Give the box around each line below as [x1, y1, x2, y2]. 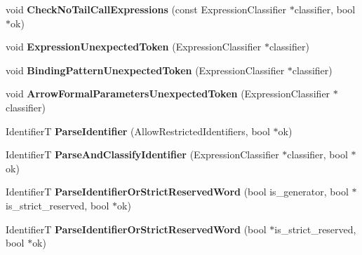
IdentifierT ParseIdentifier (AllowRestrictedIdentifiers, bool [6, 123, 270, 138]
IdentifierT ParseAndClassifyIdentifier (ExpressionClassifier [6, 147, 279, 162]
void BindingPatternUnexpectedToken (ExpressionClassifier [6, 62, 285, 77]
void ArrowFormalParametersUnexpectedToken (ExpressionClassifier [6, 86, 330, 101]
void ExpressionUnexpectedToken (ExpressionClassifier [6, 39, 262, 54]
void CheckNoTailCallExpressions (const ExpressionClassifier [6, 2, 286, 16]
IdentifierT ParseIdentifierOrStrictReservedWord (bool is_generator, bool [6, 184, 349, 199]
